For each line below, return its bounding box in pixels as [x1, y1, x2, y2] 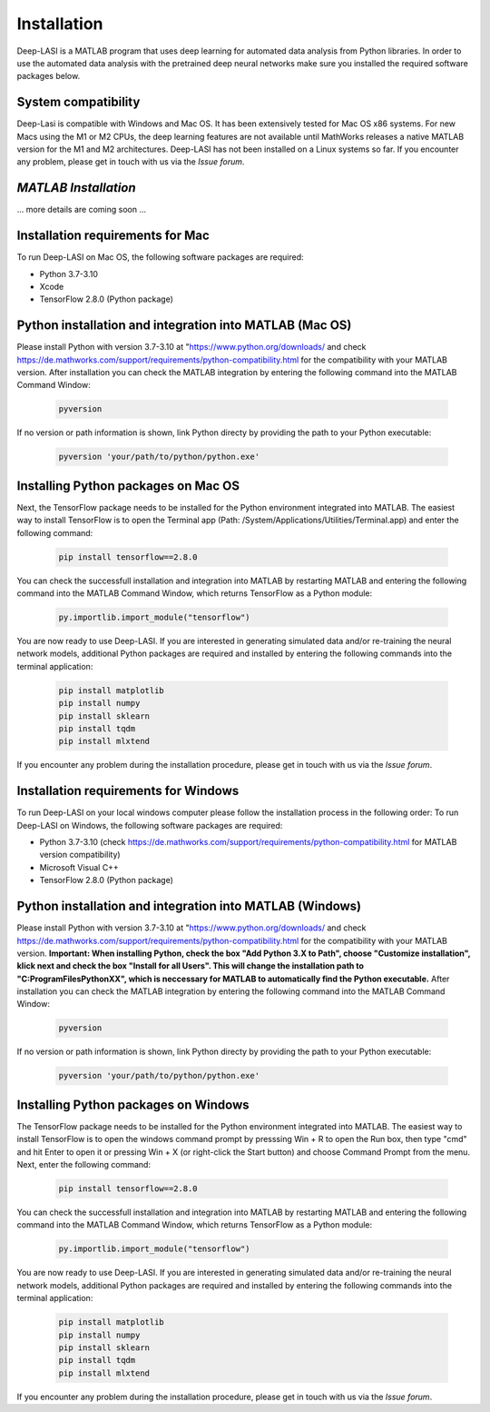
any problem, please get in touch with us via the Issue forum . [16, 156, 245, 167]
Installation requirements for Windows [16, 783, 240, 799]
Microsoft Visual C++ [39, 861, 120, 872]
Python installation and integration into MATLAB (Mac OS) [16, 318, 352, 333]
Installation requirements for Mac [16, 228, 211, 244]
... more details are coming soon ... [16, 204, 147, 215]
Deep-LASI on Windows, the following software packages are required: [16, 820, 283, 830]
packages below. [16, 71, 81, 82]
